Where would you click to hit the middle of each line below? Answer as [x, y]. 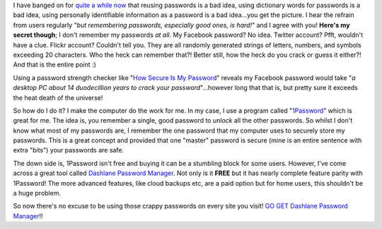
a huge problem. [37, 193]
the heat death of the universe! [58, 97]
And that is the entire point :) [55, 65]
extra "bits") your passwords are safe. [68, 150]
